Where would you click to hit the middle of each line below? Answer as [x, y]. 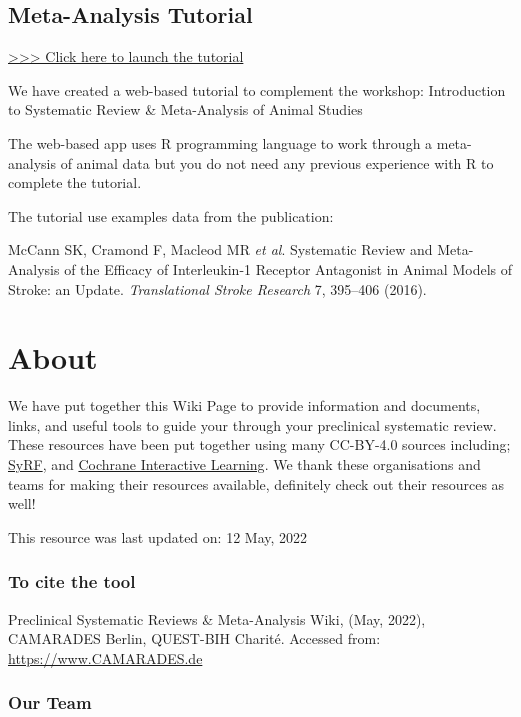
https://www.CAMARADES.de [105, 657]
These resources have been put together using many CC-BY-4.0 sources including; [259, 444]
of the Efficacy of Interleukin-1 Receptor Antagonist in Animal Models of [288, 268]
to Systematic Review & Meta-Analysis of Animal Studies [185, 109]
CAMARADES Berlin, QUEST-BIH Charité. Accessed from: [194, 638]
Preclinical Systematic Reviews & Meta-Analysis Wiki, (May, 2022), [217, 618]
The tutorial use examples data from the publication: [171, 215]
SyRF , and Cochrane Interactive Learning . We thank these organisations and [244, 464]
